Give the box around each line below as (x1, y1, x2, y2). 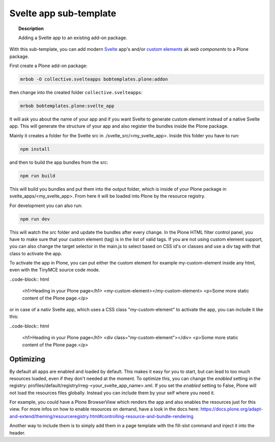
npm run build (20, 173, 56, 179)
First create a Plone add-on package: (9, 63, 88, 69)
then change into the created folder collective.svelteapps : (9, 90, 143, 96)
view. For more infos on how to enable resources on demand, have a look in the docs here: (9, 406, 200, 412)
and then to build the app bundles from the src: (9, 159, 108, 165)
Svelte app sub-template (9, 8, 117, 19)
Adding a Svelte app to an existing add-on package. (18, 35, 127, 41)
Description (18, 25, 44, 32)
